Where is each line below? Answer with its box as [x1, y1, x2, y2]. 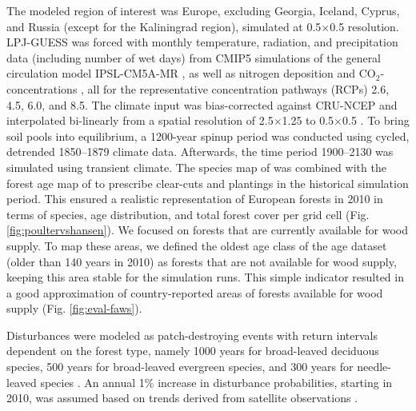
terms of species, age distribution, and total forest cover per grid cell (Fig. [6, 205, 370, 222]
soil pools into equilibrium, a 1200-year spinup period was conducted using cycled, [6, 127, 410, 144]
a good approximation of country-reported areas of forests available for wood [6, 284, 383, 301]
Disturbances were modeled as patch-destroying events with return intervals [6, 326, 378, 343]
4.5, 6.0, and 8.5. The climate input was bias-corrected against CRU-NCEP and [6, 96, 398, 113]
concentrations [6, 80, 78, 97]
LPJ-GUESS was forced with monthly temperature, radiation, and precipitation [6, 34, 398, 50]
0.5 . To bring [342, 112, 410, 129]
